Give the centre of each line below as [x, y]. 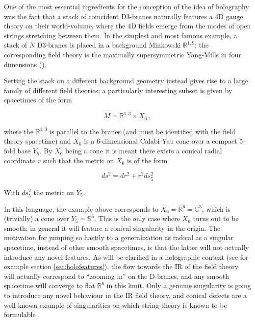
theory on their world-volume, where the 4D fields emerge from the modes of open [127, 26]
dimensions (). [25, 64]
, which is [216, 209]
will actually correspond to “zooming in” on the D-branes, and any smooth [117, 276]
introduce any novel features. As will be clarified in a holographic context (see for [126, 257]
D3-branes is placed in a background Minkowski [109, 45]
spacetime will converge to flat [50, 285]
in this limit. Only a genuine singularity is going [179, 285]
